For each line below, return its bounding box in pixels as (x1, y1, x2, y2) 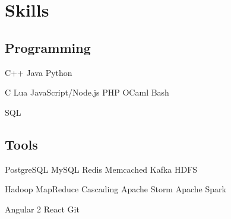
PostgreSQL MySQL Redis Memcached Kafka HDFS (5, 163, 198, 175)
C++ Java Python (5, 66, 72, 78)
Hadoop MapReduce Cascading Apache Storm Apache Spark (5, 183, 226, 195)
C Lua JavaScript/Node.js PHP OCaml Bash (5, 86, 169, 99)
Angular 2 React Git (5, 202, 80, 215)
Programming (5, 38, 91, 56)
